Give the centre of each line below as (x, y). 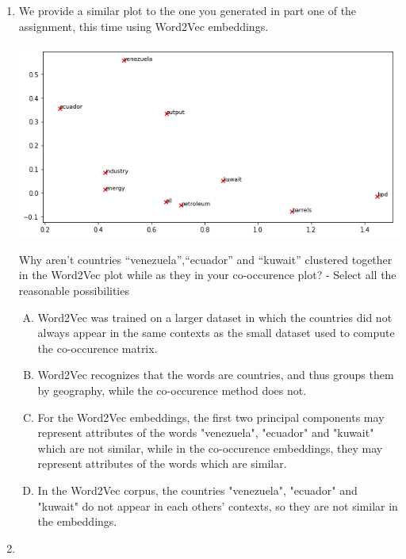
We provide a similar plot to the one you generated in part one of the (188, 10)
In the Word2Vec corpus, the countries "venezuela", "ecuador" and (197, 490)
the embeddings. (77, 521)
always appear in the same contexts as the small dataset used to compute (216, 333)
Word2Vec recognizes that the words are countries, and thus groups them (216, 375)
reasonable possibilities (74, 291)
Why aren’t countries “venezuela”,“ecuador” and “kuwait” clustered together (205, 259)
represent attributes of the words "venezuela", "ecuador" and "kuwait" (206, 433)
